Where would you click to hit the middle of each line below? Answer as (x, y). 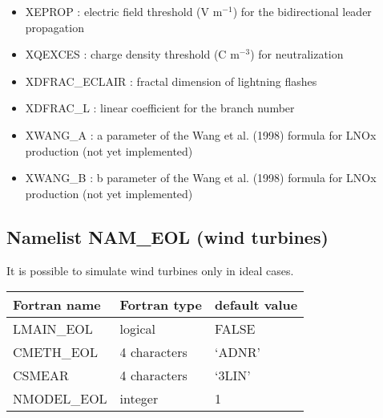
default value (256, 305)
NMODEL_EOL (60, 399)
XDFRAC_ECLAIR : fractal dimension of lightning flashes (171, 81)
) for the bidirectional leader (302, 11)
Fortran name (57, 305)
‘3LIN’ (232, 375)
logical (138, 329)
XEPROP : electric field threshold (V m (124, 11)
